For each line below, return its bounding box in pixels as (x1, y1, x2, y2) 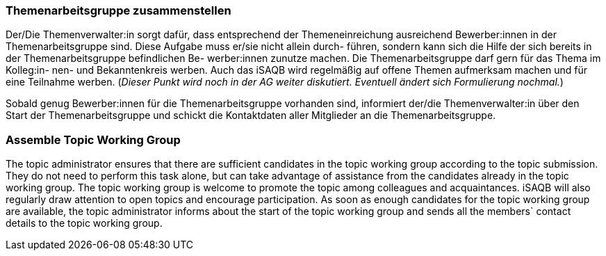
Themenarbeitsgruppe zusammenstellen (6, 3, 231, 17)
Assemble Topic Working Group (6, 132, 181, 147)
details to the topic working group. (6, 217, 163, 230)
